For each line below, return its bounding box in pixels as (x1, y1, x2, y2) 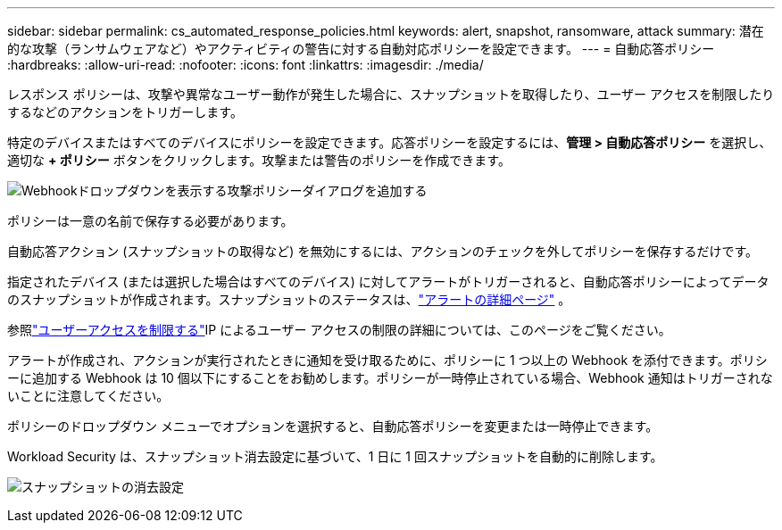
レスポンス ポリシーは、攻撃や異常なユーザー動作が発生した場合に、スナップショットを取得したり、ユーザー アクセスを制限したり (7, 87, 775, 102)
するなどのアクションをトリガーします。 (7, 104, 243, 120)
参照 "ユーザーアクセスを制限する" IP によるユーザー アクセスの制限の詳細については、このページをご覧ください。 (7, 322, 671, 337)
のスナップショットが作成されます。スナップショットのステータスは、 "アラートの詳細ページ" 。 (7, 292, 571, 307)
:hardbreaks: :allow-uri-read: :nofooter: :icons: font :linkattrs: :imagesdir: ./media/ (7, 57, 484, 72)
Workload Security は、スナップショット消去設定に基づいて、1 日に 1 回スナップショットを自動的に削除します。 (7, 449, 663, 464)
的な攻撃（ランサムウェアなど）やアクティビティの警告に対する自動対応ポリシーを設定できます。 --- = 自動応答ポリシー (7, 41, 715, 56)
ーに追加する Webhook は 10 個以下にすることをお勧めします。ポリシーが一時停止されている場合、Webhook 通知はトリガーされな (7, 370, 773, 385)
